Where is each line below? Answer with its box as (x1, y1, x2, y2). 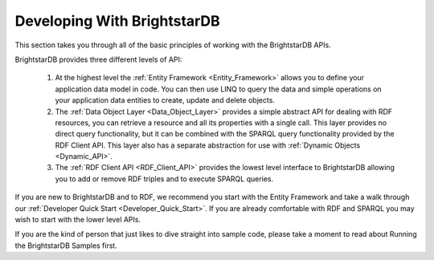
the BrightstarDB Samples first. (14, 241, 118, 250)
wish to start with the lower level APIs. (14, 215, 141, 225)
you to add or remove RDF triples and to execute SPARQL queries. (55, 173, 274, 184)
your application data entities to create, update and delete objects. (55, 95, 275, 105)
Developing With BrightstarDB (14, 12, 220, 30)
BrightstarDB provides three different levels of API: (14, 55, 182, 64)
